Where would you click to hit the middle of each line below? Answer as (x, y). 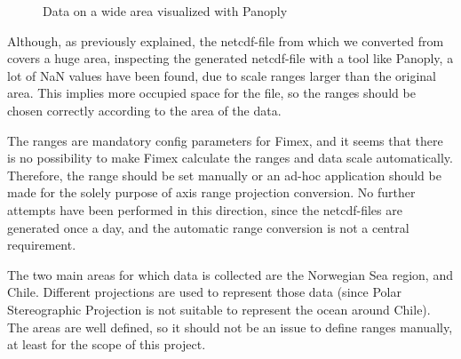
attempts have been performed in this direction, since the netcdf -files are (205, 209)
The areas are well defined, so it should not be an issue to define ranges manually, (230, 327)
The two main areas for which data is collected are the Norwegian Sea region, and (230, 274)
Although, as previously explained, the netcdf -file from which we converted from (226, 40)
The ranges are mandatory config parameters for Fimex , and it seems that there (225, 140)
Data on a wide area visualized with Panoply (165, 11)
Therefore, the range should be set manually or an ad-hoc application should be (224, 175)
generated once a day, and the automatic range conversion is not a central (208, 227)
